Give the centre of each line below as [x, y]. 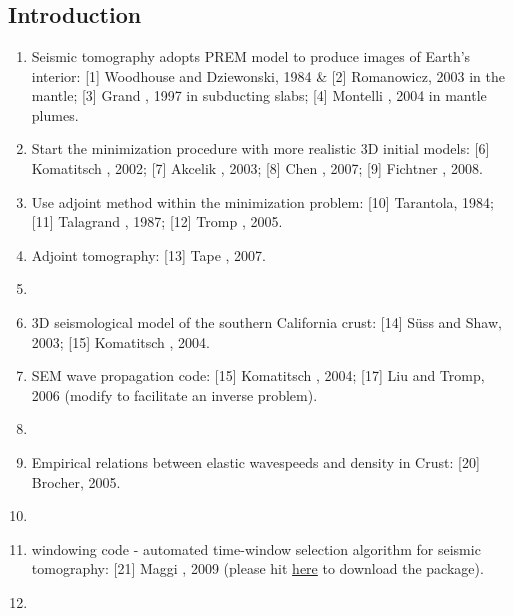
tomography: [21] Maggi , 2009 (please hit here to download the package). [257, 568]
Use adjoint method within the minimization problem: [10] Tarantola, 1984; [262, 201]
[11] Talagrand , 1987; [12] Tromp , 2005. [157, 221]
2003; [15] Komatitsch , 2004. [120, 341]
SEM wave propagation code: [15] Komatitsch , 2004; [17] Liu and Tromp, [258, 375]
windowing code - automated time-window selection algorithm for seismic [256, 548]
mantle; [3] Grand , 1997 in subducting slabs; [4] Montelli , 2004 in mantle [259, 95]
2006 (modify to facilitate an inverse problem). [174, 394]
